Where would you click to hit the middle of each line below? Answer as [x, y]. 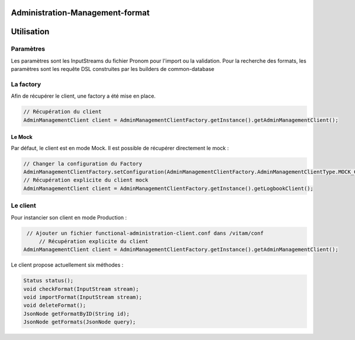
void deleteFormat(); [55, 305]
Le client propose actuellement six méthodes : [67, 265]
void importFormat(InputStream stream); [83, 297]
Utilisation [30, 32]
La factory [26, 84]
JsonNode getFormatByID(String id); [77, 314]
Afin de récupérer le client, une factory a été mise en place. [83, 96]
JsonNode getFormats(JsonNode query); [80, 322]
